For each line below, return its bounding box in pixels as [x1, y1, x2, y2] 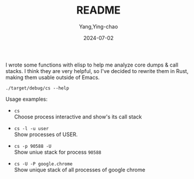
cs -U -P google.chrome [14, 161, 73, 167]
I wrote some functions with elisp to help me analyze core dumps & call [5, 61, 179, 68]
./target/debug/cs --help [5, 85, 69, 91]
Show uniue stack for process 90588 [14, 148, 101, 155]
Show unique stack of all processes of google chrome [14, 166, 146, 173]
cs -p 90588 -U [14, 143, 52, 149]
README [76, 4, 121, 17]
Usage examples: [5, 95, 48, 102]
